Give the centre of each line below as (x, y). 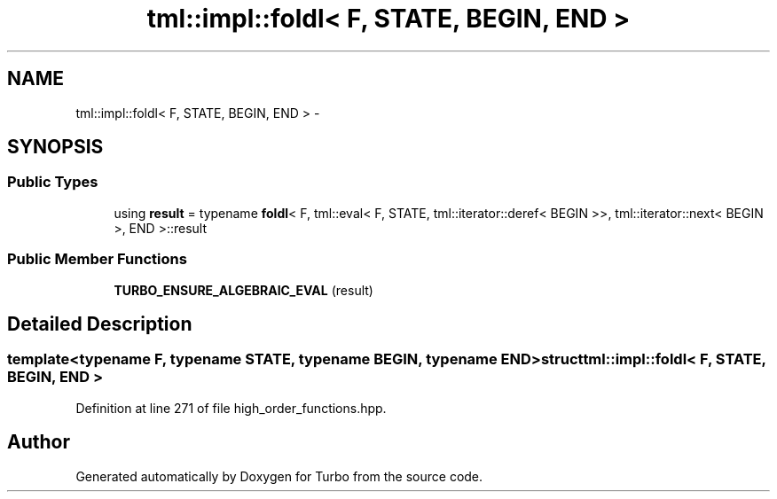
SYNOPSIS (55, 147)
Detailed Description (100, 324)
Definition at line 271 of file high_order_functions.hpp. (231, 408)
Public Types (53, 182)
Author (39, 442)
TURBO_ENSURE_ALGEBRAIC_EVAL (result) (243, 290)
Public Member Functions (97, 259)
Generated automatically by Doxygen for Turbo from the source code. (279, 476)
